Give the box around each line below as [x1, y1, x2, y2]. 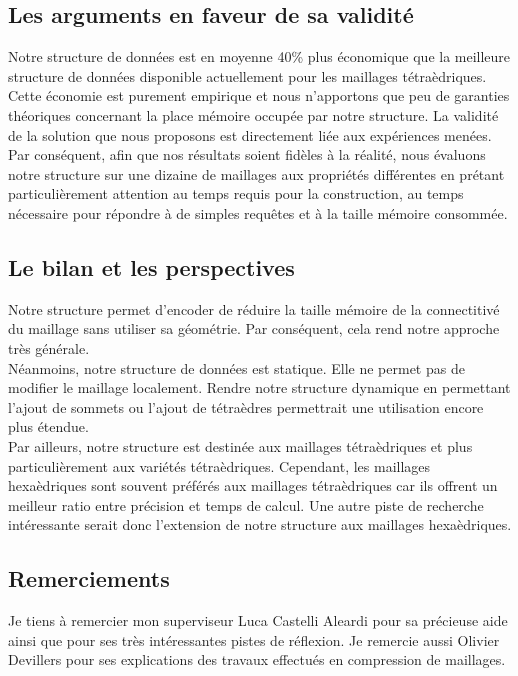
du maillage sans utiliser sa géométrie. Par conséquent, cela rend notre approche [8, 318, 500, 339]
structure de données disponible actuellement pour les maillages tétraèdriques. [8, 65, 487, 86]
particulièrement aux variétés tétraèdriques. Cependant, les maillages [8, 455, 431, 476]
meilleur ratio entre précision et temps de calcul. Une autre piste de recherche [8, 494, 484, 515]
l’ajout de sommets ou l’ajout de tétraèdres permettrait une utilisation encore [8, 396, 484, 417]
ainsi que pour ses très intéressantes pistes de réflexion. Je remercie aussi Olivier [8, 629, 500, 650]
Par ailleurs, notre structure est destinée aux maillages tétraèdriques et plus [8, 435, 473, 456]
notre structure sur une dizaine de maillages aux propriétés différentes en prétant [8, 163, 505, 184]
